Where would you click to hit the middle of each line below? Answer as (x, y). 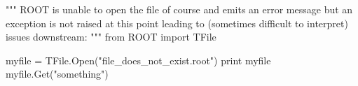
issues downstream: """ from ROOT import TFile (111, 37)
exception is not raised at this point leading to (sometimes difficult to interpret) (177, 23)
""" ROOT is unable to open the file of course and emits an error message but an (179, 9)
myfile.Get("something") (57, 74)
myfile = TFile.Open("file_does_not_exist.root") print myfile (138, 60)
